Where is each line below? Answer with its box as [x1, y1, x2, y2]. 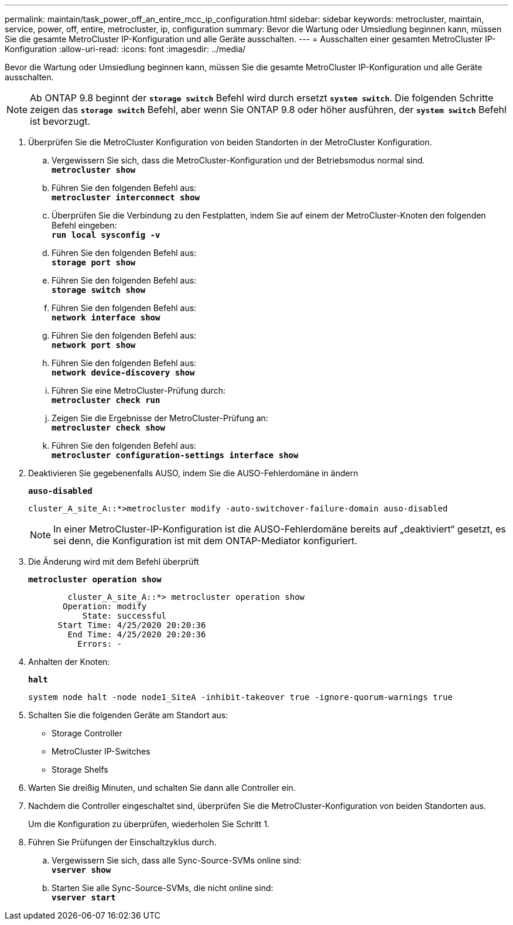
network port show [52, 340, 136, 350]
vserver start [52, 893, 116, 902]
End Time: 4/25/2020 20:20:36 [67, 630, 206, 639]
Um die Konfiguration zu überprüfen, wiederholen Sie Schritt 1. [28, 819, 270, 829]
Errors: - [77, 639, 122, 648]
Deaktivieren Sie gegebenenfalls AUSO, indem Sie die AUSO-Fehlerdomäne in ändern [28, 468, 358, 478]
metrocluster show [52, 165, 136, 175]
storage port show [52, 258, 136, 267]
